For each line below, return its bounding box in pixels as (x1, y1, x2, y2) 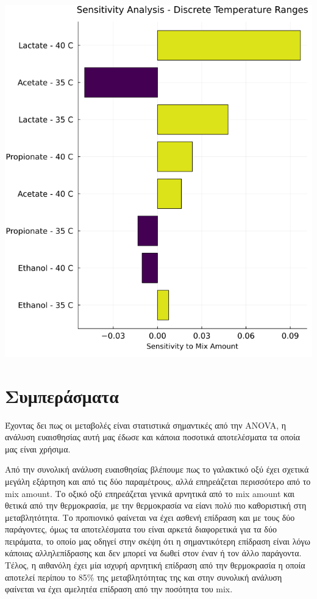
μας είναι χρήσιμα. (5, 442, 71, 455)
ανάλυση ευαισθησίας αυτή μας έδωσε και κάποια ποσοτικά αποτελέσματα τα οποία (5, 430, 301, 443)
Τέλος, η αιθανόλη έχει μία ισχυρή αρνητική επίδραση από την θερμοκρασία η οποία (5, 559, 305, 572)
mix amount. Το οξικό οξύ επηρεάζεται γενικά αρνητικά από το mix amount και (5, 487, 295, 499)
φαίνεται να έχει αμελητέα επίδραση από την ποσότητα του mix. (5, 583, 233, 595)
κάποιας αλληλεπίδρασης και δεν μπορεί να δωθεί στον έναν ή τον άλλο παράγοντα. (5, 546, 302, 559)
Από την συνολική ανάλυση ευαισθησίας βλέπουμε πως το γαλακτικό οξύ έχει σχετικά (5, 463, 309, 476)
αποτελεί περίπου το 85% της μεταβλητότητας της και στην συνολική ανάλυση (5, 570, 282, 583)
